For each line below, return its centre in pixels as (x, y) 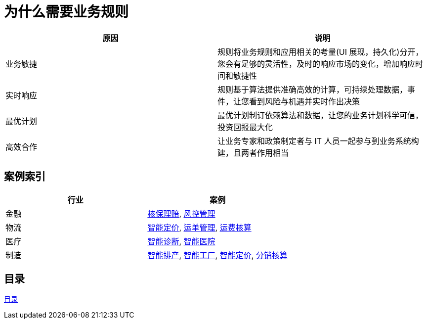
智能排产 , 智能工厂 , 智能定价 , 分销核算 (217, 255)
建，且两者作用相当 (253, 153)
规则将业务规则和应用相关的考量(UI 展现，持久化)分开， (320, 52)
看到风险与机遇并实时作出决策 (305, 101)
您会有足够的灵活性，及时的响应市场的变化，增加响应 (317, 64)
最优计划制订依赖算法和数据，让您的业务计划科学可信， (320, 115)
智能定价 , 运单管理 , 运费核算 (199, 227)
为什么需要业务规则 (66, 12)
